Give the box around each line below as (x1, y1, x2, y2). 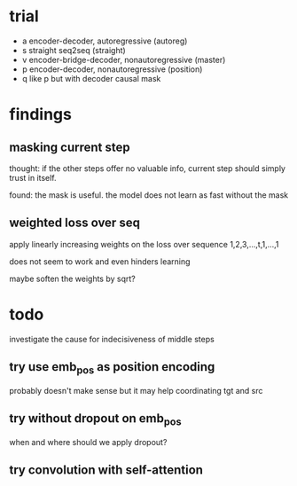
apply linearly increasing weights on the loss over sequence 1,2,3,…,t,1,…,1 (9, 239, 279, 249)
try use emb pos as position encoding (9, 359, 215, 377)
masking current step (9, 139, 130, 154)
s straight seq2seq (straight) (21, 44, 126, 55)
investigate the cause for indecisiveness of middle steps (9, 333, 215, 344)
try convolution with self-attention (9, 463, 204, 478)
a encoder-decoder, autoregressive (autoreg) (21, 35, 188, 46)
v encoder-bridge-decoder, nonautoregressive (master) (21, 54, 226, 65)
